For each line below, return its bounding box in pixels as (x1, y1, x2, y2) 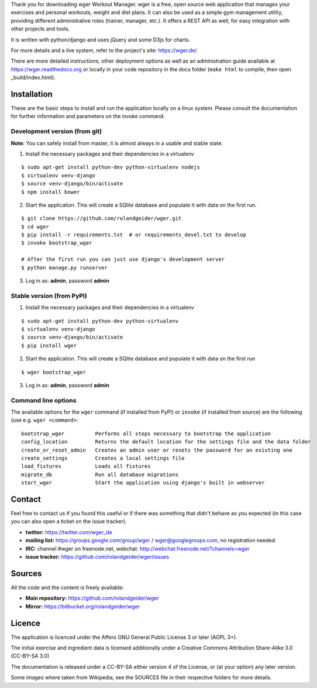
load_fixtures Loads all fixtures (21, 463, 151, 470)
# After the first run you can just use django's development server (21, 256, 225, 263)
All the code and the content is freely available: (11, 584, 124, 591)
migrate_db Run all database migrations (21, 471, 178, 478)
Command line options (11, 396, 77, 404)
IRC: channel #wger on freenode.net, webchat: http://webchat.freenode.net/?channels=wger (25, 545, 250, 552)
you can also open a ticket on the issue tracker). (11, 518, 127, 525)
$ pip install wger (21, 342, 77, 349)
